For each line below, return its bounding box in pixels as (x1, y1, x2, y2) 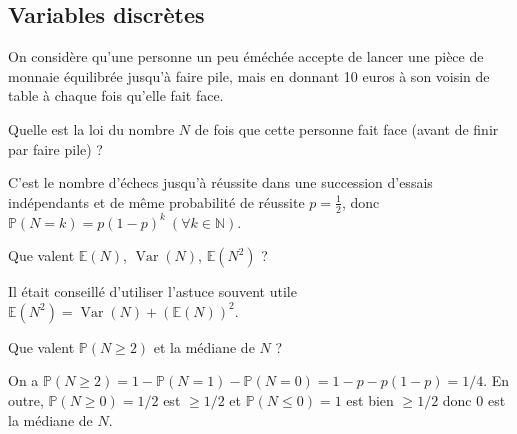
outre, (8, 389, 44, 410)
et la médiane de (153, 336, 255, 357)
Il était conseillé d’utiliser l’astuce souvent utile (8, 281, 297, 302)
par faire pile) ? (8, 138, 103, 159)
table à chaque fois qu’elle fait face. (8, 85, 224, 106)
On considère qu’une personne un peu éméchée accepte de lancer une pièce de (8, 46, 484, 67)
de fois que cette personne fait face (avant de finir (194, 118, 499, 139)
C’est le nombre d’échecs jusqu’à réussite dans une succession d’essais (8, 172, 433, 193)
